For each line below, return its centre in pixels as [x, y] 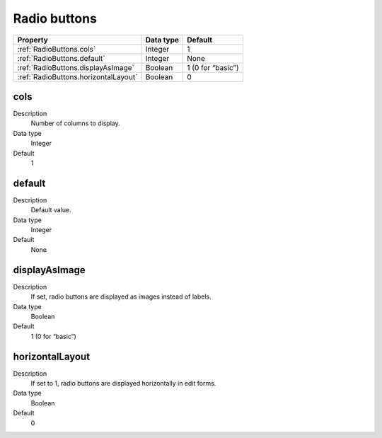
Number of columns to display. [75, 123]
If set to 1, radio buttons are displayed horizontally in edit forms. [123, 384]
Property [33, 40]
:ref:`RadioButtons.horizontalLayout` [77, 76]
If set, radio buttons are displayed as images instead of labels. [121, 296]
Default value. [51, 210]
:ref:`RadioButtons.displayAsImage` [76, 67]
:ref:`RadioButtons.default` [61, 58]
